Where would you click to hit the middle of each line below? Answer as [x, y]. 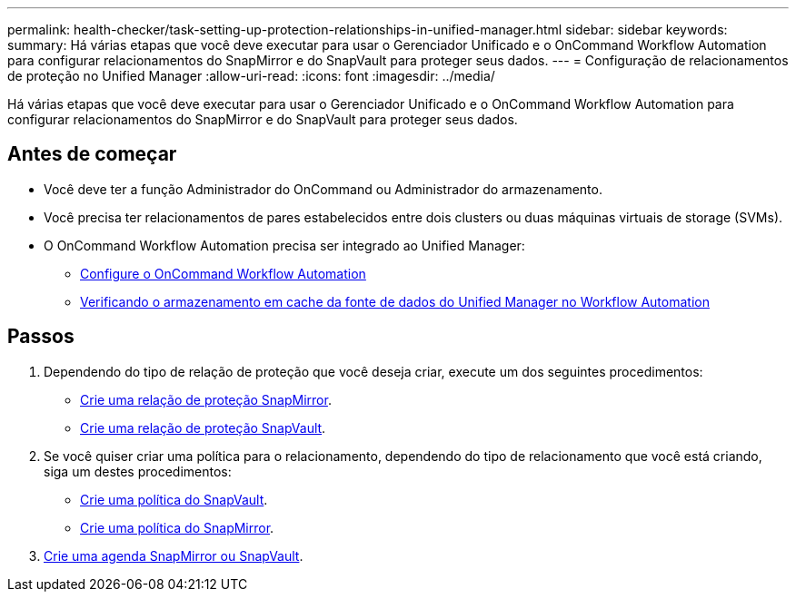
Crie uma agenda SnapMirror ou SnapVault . [174, 555]
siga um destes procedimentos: [138, 471]
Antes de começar [92, 154]
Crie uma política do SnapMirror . [177, 527]
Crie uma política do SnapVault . [174, 499]
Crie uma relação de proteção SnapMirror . [206, 399]
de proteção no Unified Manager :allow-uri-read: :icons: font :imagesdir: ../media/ [251, 76]
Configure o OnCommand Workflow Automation [223, 273]
